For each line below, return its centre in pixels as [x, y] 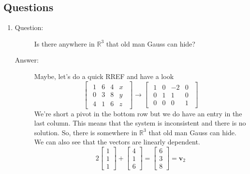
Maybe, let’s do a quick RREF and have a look [104, 76]
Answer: [27, 60]
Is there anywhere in [64, 43]
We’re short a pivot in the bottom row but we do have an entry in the [138, 113]
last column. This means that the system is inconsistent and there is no [140, 123]
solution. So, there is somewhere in [86, 132]
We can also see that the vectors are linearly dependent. [117, 142]
